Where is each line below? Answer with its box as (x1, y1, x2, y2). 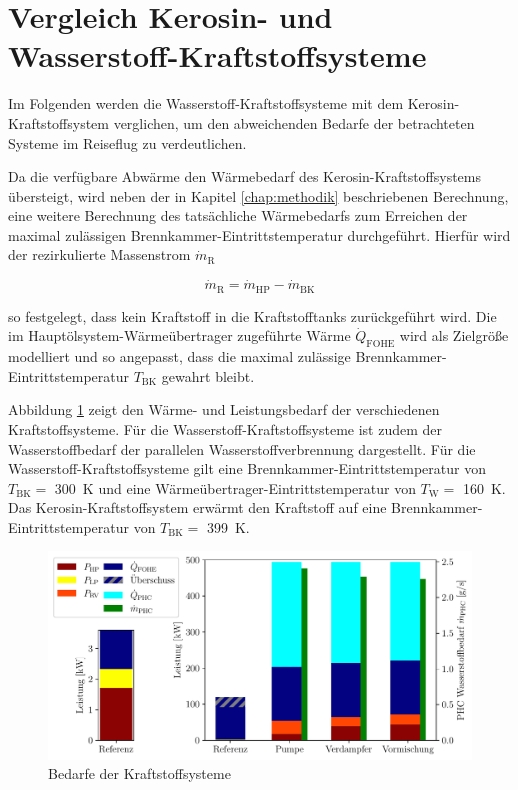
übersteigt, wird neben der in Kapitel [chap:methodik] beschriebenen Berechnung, (8, 185, 509, 206)
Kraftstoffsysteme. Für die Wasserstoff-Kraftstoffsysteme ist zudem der (8, 418, 443, 439)
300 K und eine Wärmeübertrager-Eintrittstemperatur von (54, 477, 416, 498)
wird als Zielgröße (399, 325, 509, 346)
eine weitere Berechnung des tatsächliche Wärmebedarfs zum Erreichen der (8, 205, 468, 226)
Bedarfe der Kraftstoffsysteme (48, 763, 231, 784)
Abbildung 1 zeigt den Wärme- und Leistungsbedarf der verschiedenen (8, 399, 440, 420)
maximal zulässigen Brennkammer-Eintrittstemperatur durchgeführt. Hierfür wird (8, 224, 511, 245)
